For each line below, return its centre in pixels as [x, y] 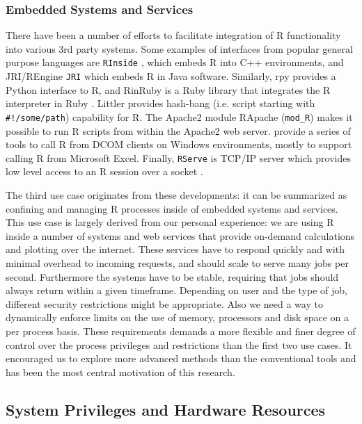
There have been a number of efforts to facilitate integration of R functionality [173, 35]
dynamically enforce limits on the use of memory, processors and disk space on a [177, 317]
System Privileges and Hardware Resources [166, 409]
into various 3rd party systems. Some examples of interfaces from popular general [179, 48]
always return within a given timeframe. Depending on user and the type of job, [176, 290]
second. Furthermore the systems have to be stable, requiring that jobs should [172, 276]
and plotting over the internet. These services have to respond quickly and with [175, 249]
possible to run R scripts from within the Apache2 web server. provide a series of [178, 130]
